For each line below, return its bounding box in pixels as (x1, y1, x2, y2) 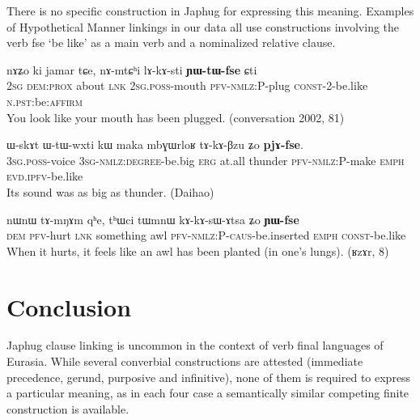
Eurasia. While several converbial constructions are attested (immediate (6, 353, 363, 370)
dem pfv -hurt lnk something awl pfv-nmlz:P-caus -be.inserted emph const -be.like (6, 227, 406, 244)
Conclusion (6, 290, 132, 323)
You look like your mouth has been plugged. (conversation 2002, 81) (6, 108, 345, 125)
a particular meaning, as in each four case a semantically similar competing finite (6, 384, 409, 401)
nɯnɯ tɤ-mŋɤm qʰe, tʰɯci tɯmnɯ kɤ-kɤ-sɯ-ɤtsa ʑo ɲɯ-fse (6, 210, 299, 227)
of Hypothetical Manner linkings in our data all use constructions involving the (6, 18, 400, 35)
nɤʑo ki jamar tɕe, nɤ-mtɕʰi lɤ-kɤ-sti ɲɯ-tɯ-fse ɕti (6, 61, 257, 78)
